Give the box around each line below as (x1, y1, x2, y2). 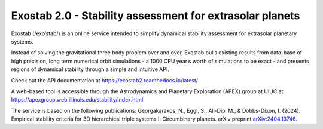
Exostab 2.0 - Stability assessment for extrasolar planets (11, 9, 300, 22)
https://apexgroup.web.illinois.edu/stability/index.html (11, 96, 144, 103)
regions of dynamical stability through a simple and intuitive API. (11, 66, 170, 73)
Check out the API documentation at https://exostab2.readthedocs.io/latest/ (11, 76, 199, 84)
